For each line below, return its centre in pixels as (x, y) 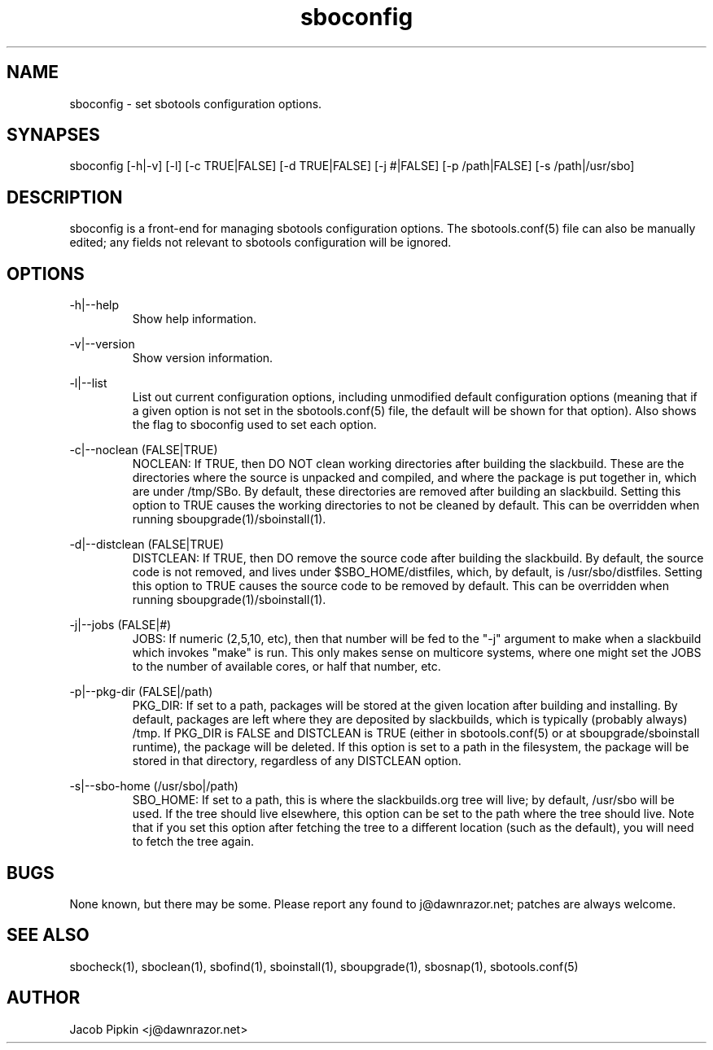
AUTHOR (44, 998)
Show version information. (203, 358)
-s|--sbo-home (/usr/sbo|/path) (154, 786)
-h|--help (94, 305)
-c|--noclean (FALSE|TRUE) (144, 450)
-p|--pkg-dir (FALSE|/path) (141, 692)
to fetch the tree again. (193, 842)
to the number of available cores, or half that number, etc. (287, 667)
